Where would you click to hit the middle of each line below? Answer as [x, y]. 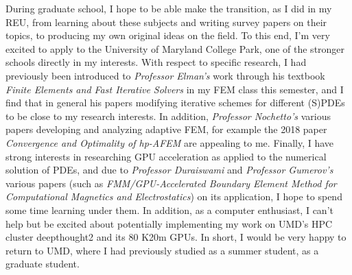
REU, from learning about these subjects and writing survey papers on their [166, 22]
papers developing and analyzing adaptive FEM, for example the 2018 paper [166, 129]
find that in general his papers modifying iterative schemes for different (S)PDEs [175, 103]
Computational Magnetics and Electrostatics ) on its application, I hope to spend [174, 196]
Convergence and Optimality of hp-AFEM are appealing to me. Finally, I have [170, 142]
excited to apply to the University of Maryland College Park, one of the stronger [175, 48]
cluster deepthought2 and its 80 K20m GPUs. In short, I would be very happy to [176, 237]
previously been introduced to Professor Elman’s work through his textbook [165, 75]
